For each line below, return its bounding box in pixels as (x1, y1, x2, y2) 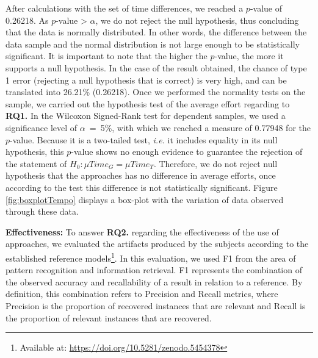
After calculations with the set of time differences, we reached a (5, 2, 244, 14)
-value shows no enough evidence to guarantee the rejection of (71, 145, 303, 158)
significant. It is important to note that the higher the (5, 49, 208, 62)
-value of (250, 2, 282, 14)
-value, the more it (214, 49, 284, 62)
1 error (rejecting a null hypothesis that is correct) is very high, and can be (5, 73, 287, 86)
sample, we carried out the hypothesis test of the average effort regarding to (5, 97, 290, 110)
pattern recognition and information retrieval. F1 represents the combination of (5, 263, 302, 276)
